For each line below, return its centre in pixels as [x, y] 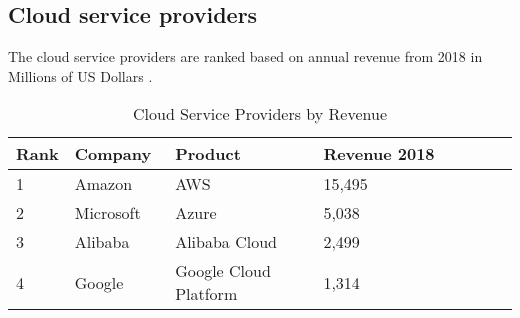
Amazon [103, 184]
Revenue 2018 [379, 154]
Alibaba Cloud [226, 242]
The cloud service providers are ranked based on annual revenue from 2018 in [245, 56]
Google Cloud [223, 271]
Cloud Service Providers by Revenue [259, 114]
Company [113, 154]
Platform [206, 294]
